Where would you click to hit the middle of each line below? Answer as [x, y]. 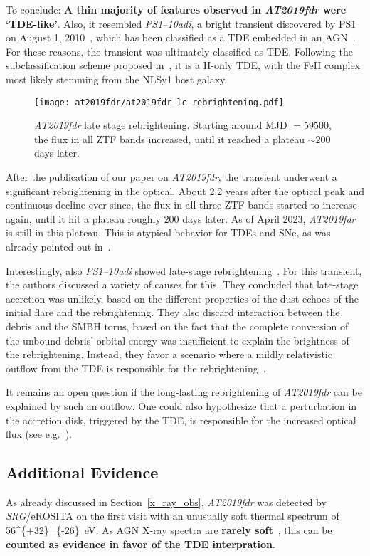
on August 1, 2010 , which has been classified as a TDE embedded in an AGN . [181, 37]
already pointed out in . [58, 246]
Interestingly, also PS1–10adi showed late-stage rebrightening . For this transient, [184, 270]
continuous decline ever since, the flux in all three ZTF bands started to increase [181, 205]
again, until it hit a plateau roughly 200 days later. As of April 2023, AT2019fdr [181, 218]
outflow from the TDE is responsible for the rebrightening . [136, 368]
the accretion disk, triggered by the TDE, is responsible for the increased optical [181, 420]
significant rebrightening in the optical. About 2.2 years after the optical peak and [185, 190]
